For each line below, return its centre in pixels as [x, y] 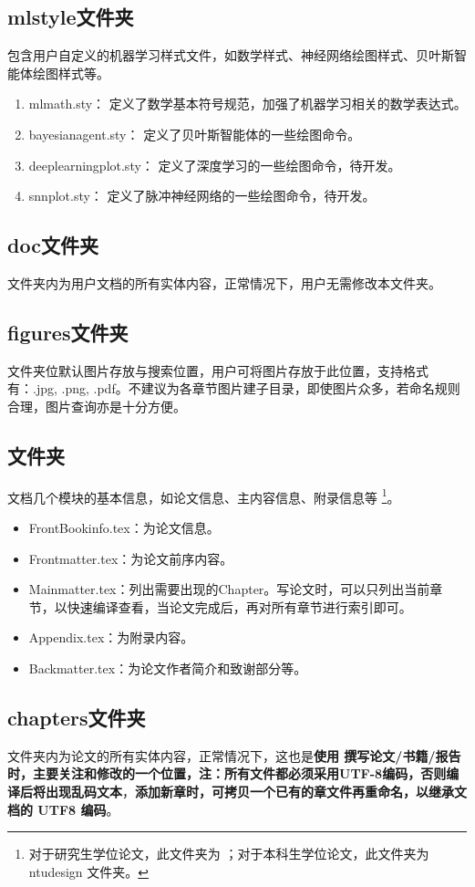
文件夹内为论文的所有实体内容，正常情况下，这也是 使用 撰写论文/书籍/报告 [234, 755]
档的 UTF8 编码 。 [63, 809]
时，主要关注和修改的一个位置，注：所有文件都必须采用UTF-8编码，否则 [227, 773]
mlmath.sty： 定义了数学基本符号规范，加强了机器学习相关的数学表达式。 [248, 104]
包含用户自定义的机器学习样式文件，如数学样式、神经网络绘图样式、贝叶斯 [231, 55]
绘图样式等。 [71, 73]
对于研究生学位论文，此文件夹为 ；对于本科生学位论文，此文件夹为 [229, 854]
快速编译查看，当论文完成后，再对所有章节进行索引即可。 [239, 606]
